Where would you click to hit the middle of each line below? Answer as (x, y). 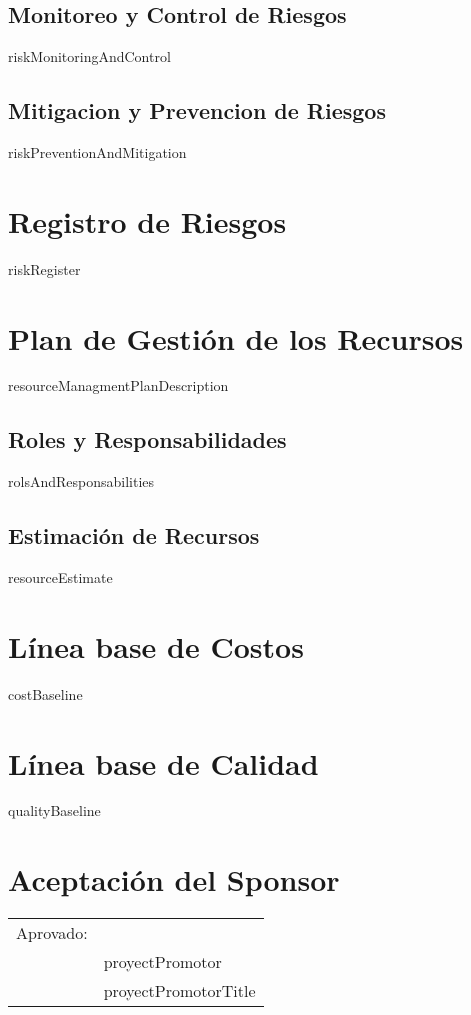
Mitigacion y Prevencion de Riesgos (197, 110)
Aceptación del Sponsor (174, 879)
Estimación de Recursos (134, 535)
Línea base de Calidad (163, 762)
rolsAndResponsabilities (81, 481)
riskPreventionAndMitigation (97, 152)
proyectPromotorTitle (179, 991)
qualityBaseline (54, 810)
